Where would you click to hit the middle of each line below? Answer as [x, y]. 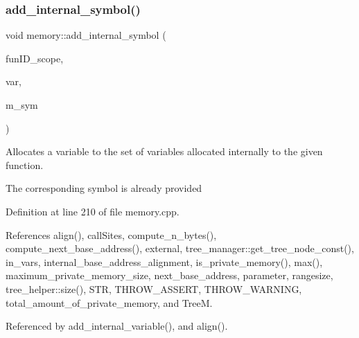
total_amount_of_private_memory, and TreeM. [109, 302]
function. [25, 164]
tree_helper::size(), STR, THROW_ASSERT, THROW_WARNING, [154, 288]
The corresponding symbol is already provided [104, 188]
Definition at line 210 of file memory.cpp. [93, 211]
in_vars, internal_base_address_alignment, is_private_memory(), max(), [164, 261]
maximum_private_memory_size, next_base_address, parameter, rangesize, [169, 275]
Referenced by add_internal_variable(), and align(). [117, 326]
